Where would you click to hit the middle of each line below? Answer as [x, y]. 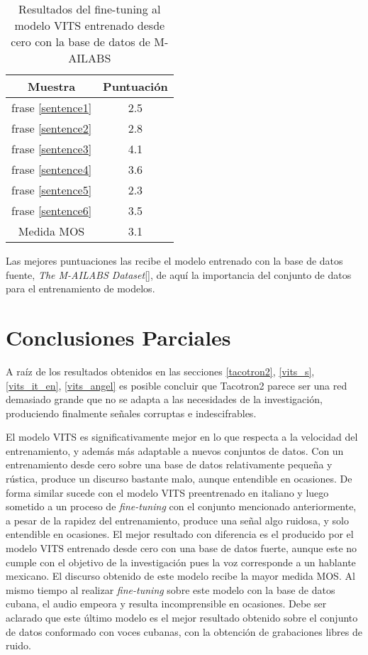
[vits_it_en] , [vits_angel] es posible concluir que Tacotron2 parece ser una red [177, 385]
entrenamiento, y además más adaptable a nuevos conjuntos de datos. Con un [175, 450]
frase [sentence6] [52, 210]
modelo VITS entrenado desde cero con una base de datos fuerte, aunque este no [182, 548]
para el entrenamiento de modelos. [80, 288]
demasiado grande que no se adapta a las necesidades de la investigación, [164, 399]
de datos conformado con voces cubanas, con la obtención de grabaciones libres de [184, 631]
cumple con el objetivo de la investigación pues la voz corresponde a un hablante [181, 562]
